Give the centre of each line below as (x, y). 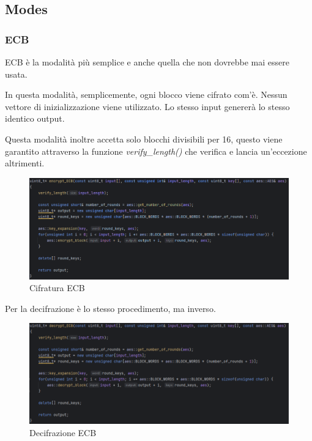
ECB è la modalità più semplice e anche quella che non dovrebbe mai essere (147, 62)
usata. (16, 74)
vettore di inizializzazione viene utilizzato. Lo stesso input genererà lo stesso (147, 106)
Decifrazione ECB (63, 432)
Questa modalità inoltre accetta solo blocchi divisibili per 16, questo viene (144, 139)
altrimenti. (25, 163)
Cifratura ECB (57, 288)
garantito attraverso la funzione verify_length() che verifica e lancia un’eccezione (156, 151)
